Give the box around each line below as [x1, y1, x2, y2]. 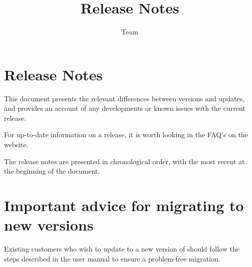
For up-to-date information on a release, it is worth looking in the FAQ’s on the [4, 129, 248, 140]
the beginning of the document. [4, 166, 100, 176]
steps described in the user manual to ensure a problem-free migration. [4, 253, 221, 264]
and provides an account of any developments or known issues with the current [4, 103, 246, 113]
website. [4, 139, 28, 150]
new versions [4, 215, 94, 235]
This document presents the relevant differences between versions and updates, [4, 93, 245, 103]
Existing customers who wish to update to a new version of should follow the [4, 244, 240, 254]
